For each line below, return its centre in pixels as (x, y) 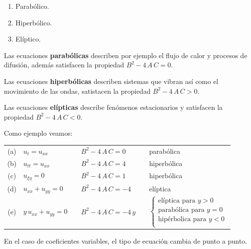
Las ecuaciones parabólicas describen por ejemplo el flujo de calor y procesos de (126, 55)
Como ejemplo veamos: (38, 133)
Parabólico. (32, 6)
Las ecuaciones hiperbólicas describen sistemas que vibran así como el (111, 81)
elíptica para (177, 201)
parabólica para (181, 210)
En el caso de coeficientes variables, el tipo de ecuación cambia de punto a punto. (125, 240)
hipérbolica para (182, 219)
